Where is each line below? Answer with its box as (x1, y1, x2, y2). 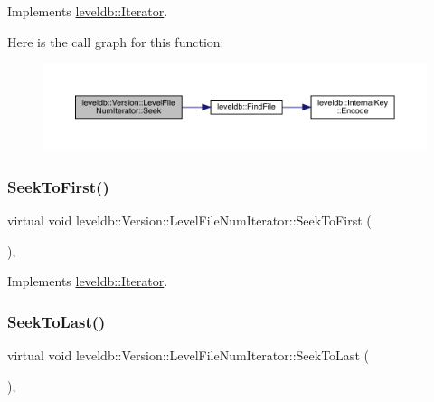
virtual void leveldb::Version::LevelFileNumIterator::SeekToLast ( (7, 346, 369, 365)
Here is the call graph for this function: (7, 32, 224, 51)
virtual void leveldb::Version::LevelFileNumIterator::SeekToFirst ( (7, 211, 372, 230)
